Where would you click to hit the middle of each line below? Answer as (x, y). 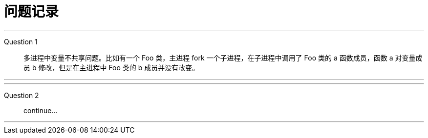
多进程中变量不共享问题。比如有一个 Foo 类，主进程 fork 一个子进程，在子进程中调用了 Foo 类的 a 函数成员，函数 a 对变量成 (223, 58)
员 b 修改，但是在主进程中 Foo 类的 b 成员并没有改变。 (111, 67)
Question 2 (21, 95)
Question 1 (21, 41)
